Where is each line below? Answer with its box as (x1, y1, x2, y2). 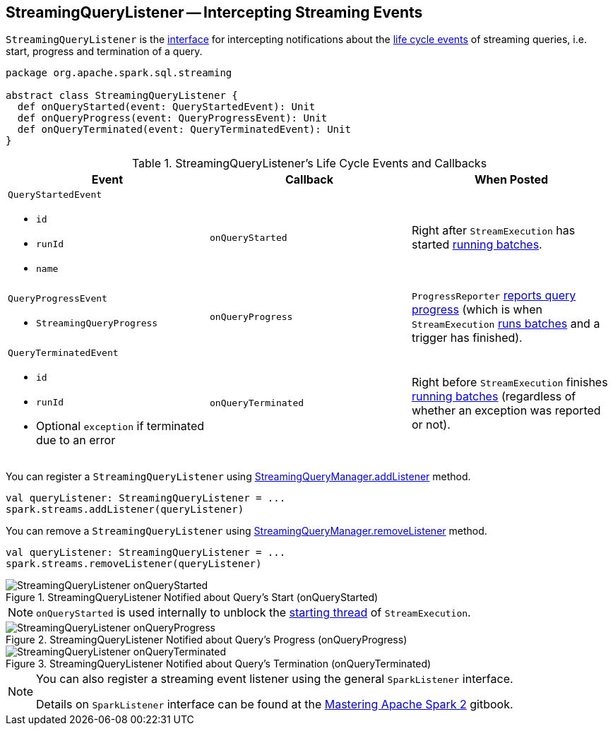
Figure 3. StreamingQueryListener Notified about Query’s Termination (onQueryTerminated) (6, 658, 432, 670)
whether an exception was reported (411, 403, 601, 417)
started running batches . (411, 237, 542, 252)
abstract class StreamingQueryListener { (6, 90, 238, 102)
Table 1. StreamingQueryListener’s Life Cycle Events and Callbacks (131, 156, 487, 171)
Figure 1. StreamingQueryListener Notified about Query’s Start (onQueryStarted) (6, 591, 379, 604)
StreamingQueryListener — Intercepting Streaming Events (6, 4, 423, 21)
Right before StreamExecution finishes (411, 374, 608, 389)
